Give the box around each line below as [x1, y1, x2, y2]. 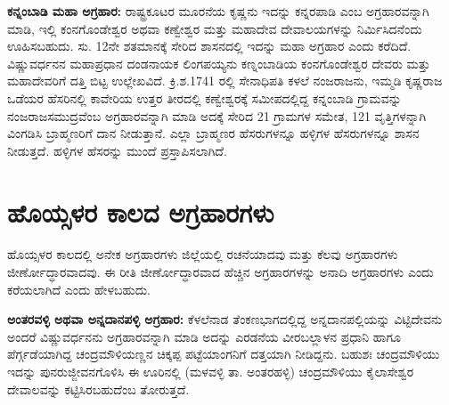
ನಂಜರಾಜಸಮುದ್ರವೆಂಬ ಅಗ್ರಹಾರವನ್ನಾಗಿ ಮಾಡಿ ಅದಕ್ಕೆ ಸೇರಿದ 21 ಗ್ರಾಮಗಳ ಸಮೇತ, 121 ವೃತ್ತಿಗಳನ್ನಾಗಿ [7, 106, 427, 125]
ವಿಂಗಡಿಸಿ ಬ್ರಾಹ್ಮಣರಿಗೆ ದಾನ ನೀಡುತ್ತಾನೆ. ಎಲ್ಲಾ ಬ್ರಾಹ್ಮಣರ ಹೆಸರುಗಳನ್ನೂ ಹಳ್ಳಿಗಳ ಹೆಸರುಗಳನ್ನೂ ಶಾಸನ [7, 124, 420, 142]
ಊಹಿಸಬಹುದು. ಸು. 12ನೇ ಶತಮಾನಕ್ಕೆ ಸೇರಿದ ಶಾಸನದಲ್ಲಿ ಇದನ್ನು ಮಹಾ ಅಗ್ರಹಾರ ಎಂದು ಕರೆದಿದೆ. [7, 36, 412, 55]
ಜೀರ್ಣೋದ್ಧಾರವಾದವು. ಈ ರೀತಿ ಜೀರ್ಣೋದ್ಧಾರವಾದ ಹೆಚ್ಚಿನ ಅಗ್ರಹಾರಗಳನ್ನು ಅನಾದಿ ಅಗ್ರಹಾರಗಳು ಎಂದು [7, 263, 434, 281]
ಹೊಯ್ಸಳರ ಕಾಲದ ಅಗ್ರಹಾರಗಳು [7, 193, 274, 230]
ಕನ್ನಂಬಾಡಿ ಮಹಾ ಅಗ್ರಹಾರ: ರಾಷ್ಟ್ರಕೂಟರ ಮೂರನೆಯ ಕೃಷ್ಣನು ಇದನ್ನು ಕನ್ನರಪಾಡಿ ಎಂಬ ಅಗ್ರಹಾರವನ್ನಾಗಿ [7, 2, 429, 20]
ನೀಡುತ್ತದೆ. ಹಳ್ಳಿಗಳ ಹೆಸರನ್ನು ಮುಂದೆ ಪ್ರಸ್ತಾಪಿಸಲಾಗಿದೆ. [7, 141, 227, 159]
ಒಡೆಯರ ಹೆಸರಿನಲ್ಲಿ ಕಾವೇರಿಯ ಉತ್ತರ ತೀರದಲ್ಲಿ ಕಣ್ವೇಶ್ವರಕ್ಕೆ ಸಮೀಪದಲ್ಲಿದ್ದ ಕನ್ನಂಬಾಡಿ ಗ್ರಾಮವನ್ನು [7, 88, 402, 107]
